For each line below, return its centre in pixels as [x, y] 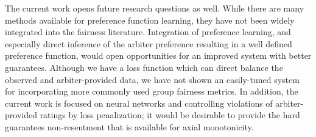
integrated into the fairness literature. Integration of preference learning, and [148, 32]
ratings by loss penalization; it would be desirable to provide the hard [170, 115]
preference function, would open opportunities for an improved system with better [158, 55]
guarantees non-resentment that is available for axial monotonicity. [129, 126]
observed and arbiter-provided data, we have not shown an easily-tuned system [152, 79]
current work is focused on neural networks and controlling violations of [139, 103]
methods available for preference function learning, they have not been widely [150, 20]
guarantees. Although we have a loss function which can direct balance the [144, 67]
